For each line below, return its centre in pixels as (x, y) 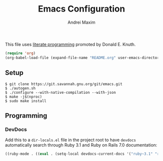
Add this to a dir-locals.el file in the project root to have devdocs (71, 140)
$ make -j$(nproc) (24, 97)
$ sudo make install (26, 101)
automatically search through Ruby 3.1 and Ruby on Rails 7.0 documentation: (81, 145)
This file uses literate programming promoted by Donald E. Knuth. (70, 44)
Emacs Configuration (81, 9)
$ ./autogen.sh (20, 88)
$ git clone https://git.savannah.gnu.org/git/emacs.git (64, 84)
